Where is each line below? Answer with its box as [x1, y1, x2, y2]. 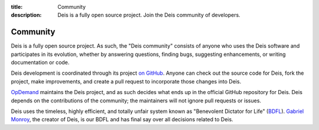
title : [11, 4, 23, 10]
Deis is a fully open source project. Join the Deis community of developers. [57, 12, 240, 19]
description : [11, 12, 42, 19]
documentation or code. [11, 59, 70, 66]
